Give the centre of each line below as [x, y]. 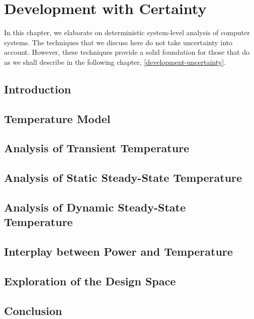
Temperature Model [57, 118]
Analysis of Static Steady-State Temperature [123, 178]
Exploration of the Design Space [90, 281]
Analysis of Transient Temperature [97, 148]
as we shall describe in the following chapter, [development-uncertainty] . [115, 62]
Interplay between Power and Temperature [118, 251]
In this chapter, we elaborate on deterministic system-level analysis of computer [127, 32]
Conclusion [33, 310]
